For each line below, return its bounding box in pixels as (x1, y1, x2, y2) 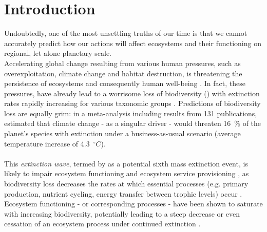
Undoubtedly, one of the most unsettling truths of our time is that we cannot (4, 28, 247, 38)
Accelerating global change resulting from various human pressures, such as (4, 57, 241, 68)
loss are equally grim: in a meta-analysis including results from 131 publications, (4, 108, 257, 118)
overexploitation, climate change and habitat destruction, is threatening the (4, 68, 242, 78)
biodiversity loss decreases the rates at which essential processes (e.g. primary (4, 178, 249, 189)
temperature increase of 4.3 (4, 138, 90, 149)
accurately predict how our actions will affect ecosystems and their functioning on (4, 37, 261, 48)
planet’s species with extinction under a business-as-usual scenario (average (4, 128, 241, 139)
